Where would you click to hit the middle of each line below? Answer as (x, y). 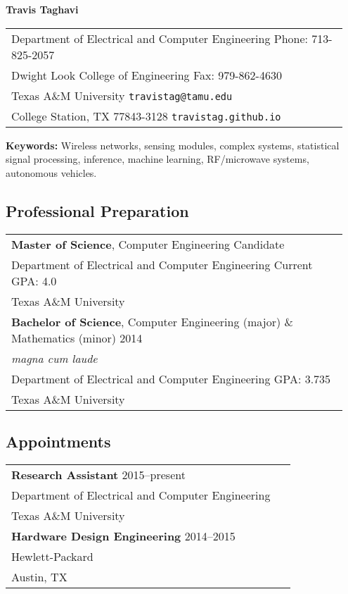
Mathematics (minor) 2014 (77, 338)
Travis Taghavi (42, 9)
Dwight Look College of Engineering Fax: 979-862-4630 (147, 75)
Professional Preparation (97, 210)
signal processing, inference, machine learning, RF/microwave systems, (157, 159)
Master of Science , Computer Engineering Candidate (148, 244)
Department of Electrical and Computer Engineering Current (162, 264)
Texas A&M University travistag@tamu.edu (122, 95)
